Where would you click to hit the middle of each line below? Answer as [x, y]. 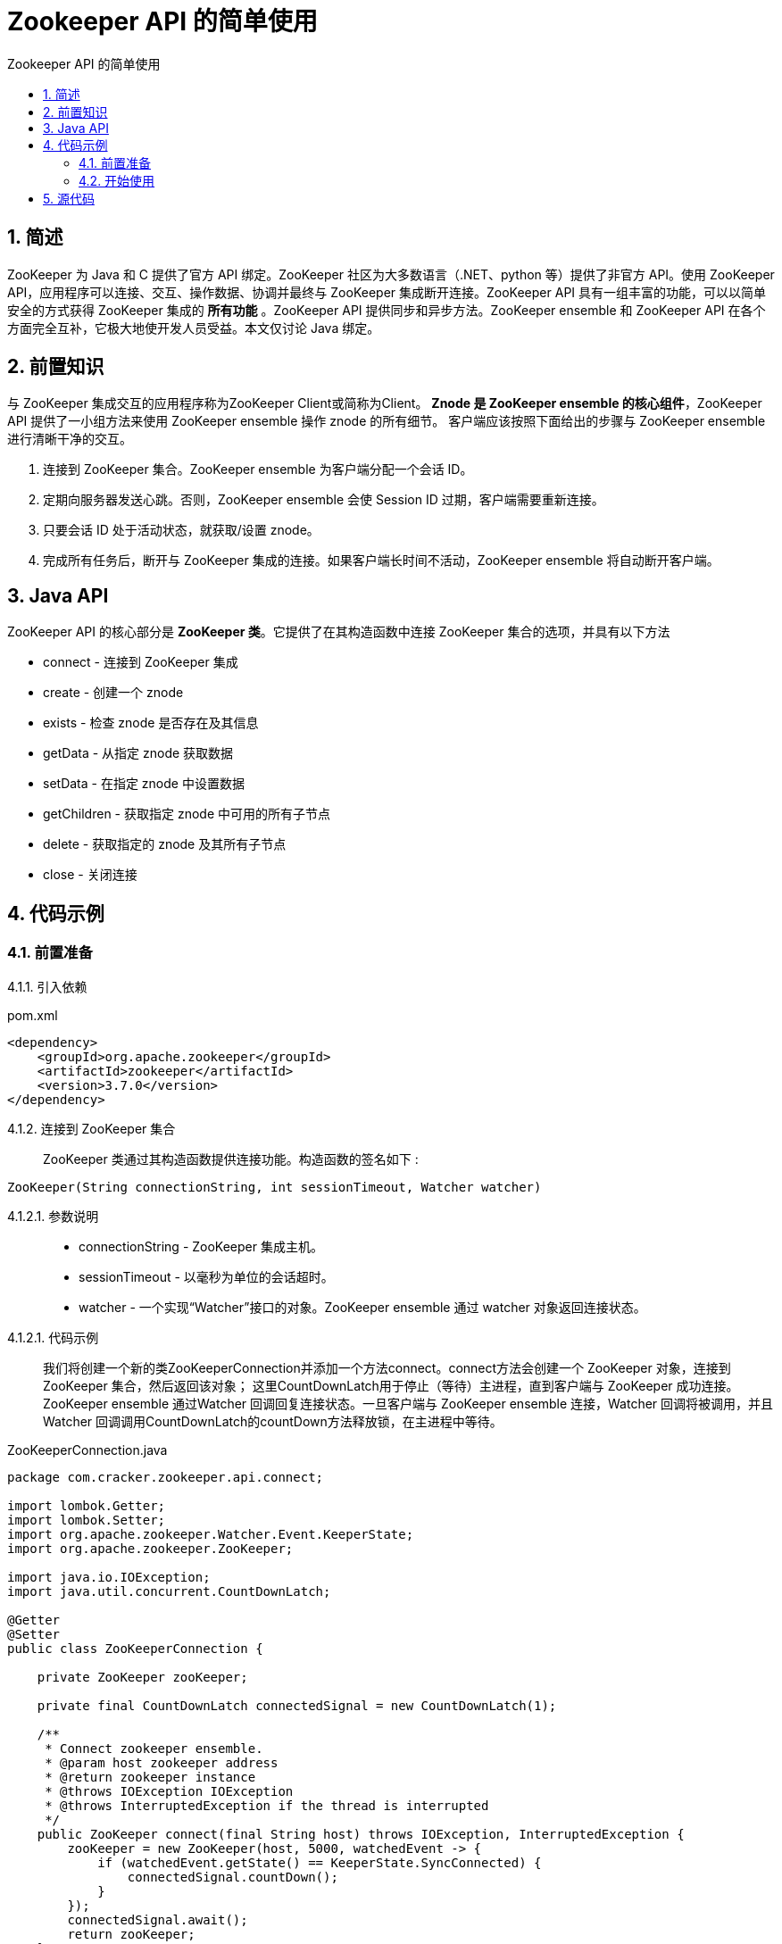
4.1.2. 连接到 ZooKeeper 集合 [92, 1128]
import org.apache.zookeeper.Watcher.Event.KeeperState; [211, 1534]
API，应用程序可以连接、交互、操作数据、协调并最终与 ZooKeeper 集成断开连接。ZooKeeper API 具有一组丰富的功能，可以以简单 [387, 292]
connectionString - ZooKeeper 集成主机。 [201, 1246]
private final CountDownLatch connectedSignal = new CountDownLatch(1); [297, 1705]
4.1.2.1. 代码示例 [53, 1337]
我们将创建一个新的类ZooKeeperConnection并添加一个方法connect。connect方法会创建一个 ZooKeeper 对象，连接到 [387, 1367]
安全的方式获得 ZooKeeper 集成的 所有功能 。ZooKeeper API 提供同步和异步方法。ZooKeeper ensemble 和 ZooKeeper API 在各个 [387, 310]
